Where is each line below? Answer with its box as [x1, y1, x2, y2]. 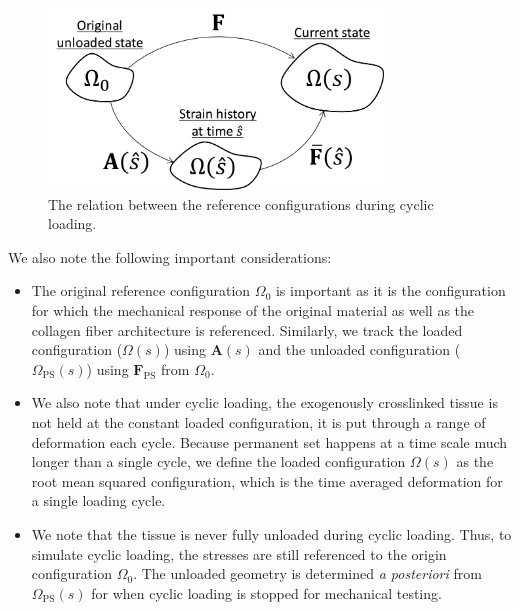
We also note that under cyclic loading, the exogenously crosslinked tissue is [31, 392, 498, 413]
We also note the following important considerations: [8, 246, 332, 267]
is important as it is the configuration [275, 280, 506, 301]
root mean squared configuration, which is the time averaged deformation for [31, 470, 503, 491]
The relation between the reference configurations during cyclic [48, 193, 434, 214]
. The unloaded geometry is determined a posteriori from [133, 563, 482, 584]
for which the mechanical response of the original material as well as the [31, 300, 474, 321]
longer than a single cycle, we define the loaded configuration [31, 451, 406, 472]
